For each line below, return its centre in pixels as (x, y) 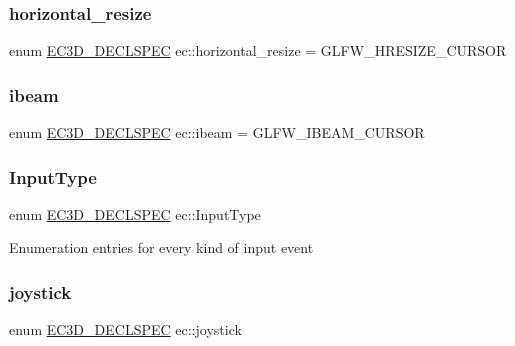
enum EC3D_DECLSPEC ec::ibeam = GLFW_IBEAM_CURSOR (217, 132)
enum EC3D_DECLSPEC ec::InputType (135, 213)
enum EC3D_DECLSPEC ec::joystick (125, 329)
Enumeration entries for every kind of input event (161, 247)
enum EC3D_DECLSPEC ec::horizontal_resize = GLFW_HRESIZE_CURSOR (258, 50)
